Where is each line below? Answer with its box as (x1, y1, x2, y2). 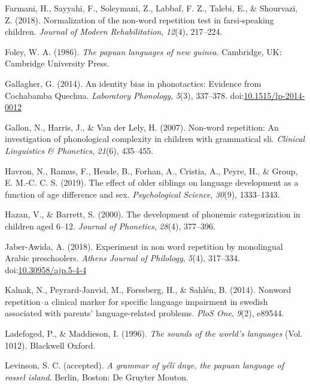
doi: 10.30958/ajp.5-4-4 (5, 263, 87, 276)
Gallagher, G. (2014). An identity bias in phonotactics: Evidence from (5, 77, 262, 89)
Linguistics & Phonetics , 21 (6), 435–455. (5, 144, 154, 156)
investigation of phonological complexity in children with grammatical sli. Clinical (5, 132, 305, 145)
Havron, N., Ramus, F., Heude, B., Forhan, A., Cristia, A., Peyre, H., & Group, (5, 164, 298, 177)
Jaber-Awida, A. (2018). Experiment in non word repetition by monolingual (5, 240, 283, 252)
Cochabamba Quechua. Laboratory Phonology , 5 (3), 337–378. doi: (5, 89, 244, 101)
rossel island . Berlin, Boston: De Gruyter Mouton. (5, 370, 189, 383)
